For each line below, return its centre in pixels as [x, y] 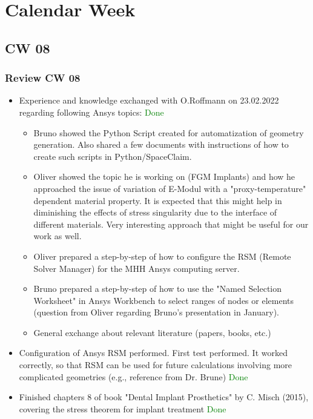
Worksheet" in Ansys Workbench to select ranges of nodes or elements [163, 300]
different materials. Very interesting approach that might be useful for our [171, 224]
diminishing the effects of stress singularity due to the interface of [155, 212]
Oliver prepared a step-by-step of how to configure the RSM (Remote [162, 256]
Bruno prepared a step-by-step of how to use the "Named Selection [158, 289]
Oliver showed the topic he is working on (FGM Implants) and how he [164, 177]
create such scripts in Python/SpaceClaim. [113, 156]
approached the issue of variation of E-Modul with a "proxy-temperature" [170, 188]
